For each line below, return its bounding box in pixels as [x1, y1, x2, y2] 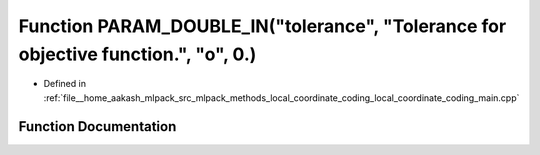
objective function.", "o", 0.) [18, 43, 257, 65]
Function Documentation [18, 118, 177, 135]
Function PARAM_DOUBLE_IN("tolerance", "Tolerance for [18, 15, 507, 37]
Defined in [43, 78, 87, 90]
